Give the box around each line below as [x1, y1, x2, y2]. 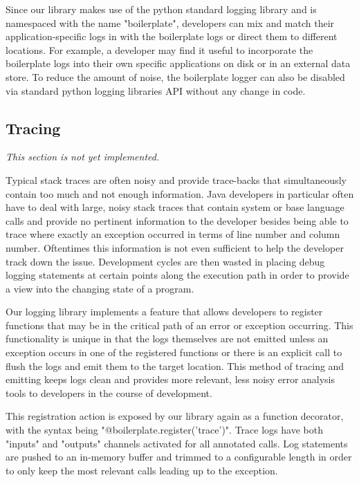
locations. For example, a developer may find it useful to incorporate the [6, 42, 313, 57]
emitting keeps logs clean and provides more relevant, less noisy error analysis [6, 372, 335, 387]
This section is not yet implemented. [6, 149, 160, 164]
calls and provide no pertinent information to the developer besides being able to [6, 213, 349, 228]
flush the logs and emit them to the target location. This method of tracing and [6, 358, 344, 373]
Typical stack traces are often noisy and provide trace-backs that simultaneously [6, 172, 347, 187]
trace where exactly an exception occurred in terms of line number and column [6, 227, 340, 241]
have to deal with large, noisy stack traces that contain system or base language [6, 200, 344, 214]
